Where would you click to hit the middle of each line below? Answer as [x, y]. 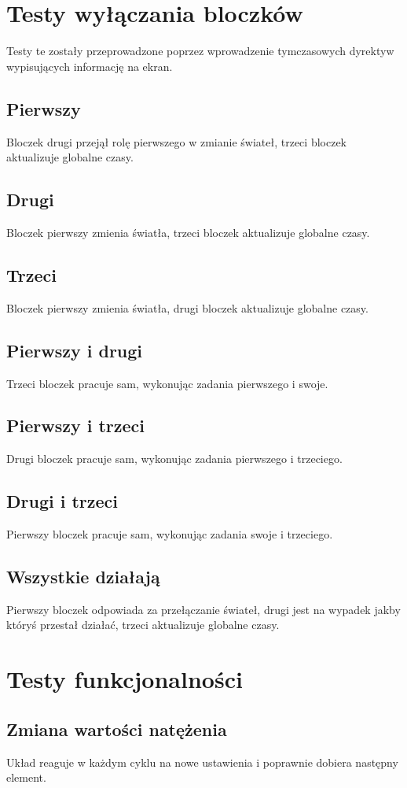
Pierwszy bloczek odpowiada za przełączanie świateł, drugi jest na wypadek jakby [203, 609]
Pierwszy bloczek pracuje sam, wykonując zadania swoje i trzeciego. [170, 534]
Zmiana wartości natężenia [117, 729]
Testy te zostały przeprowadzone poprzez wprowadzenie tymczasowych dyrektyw [200, 51]
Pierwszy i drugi [75, 350]
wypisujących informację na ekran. [90, 66]
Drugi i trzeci [62, 501]
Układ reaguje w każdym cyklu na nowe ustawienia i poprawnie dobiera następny [202, 762]
